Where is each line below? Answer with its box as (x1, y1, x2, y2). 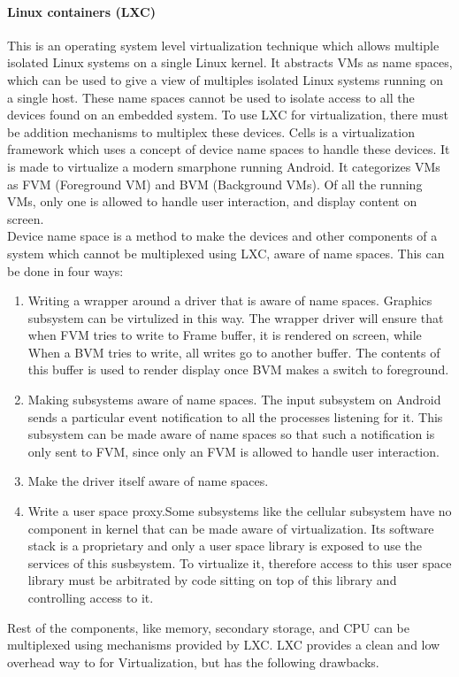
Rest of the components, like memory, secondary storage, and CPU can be (7, 618, 409, 636)
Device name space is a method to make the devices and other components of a (7, 227, 438, 245)
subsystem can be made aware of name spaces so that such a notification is (27, 425, 435, 443)
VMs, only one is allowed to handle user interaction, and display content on (7, 192, 417, 211)
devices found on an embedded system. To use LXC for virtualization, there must (7, 105, 448, 124)
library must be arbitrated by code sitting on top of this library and (27, 571, 397, 589)
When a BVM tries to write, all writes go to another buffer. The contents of (27, 342, 440, 361)
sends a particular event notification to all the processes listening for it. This (27, 407, 443, 426)
